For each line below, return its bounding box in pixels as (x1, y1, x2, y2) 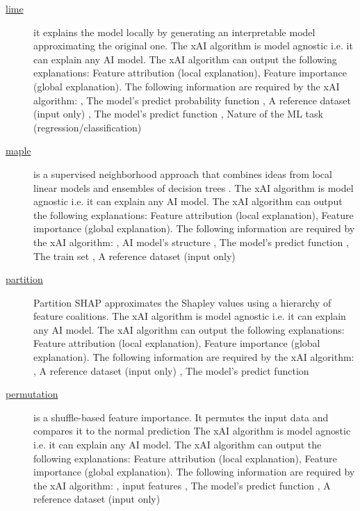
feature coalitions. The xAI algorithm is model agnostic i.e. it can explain (33, 309, 346, 323)
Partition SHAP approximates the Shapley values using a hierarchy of (33, 295, 332, 309)
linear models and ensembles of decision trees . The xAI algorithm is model (33, 180, 354, 195)
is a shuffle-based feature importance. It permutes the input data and (33, 409, 329, 424)
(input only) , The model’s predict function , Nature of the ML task (33, 106, 323, 121)
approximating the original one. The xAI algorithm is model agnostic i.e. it (33, 38, 353, 53)
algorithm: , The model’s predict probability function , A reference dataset (33, 92, 351, 107)
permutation (6, 387, 58, 401)
